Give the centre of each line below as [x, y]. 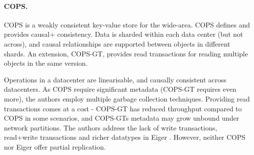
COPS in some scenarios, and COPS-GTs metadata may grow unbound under [122, 118]
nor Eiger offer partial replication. [55, 146]
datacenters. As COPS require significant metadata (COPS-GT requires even [120, 89]
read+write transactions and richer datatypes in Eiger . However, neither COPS [125, 137]
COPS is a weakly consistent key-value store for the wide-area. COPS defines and [127, 24]
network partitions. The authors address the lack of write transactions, [111, 127]
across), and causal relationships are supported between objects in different [117, 43]
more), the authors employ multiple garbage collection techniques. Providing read [127, 98]
